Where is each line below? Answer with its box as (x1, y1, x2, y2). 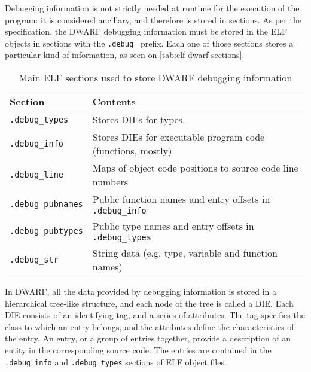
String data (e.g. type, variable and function (92, 246, 278, 260)
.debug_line (10, 170, 64, 180)
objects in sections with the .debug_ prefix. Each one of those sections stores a (5, 36, 294, 49)
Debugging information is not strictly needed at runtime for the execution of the (5, 2, 300, 14)
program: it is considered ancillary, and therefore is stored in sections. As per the (5, 13, 301, 26)
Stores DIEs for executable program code (92, 130, 265, 144)
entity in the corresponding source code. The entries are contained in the (5, 344, 272, 356)
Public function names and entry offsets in (92, 192, 270, 206)
